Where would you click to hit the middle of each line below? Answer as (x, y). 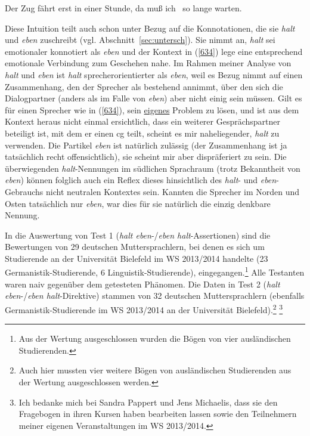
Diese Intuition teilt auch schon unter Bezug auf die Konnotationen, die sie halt (150, 28)
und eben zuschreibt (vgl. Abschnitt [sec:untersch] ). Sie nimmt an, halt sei (140, 40)
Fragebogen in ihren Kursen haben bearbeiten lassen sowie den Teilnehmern (158, 414)
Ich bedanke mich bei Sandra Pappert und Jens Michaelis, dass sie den (148, 402)
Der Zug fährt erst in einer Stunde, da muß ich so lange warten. (123, 8)
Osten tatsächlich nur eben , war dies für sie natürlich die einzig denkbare (138, 203)
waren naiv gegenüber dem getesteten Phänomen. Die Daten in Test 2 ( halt (142, 284)
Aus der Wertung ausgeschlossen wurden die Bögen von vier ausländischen (155, 338)
